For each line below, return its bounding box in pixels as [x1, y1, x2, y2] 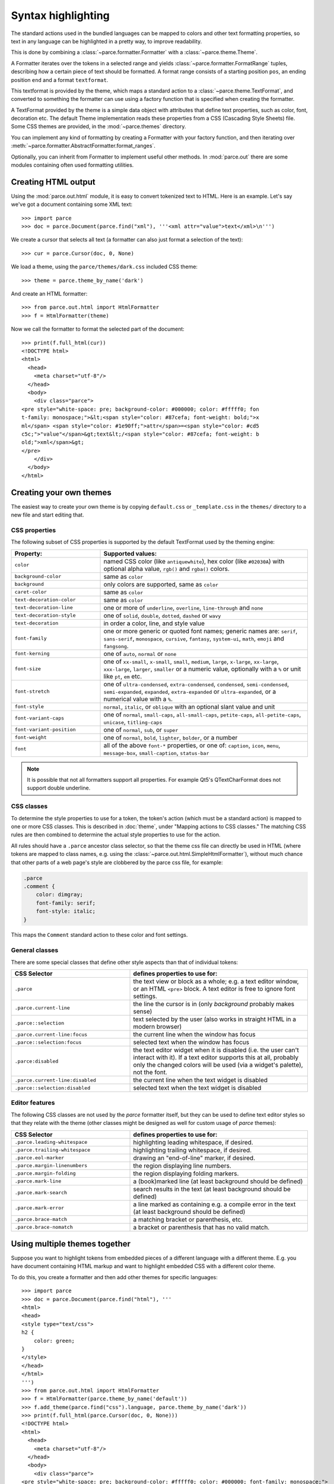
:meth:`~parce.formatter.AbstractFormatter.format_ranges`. [11, 142, 155, 150]
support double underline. [27, 784, 91, 792]
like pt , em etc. [103, 672, 142, 680]
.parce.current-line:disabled [14, 1077, 96, 1083]
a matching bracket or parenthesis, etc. [133, 1215, 243, 1223]
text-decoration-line [14, 604, 74, 611]
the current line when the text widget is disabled [133, 1076, 268, 1085]
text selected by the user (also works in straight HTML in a [133, 1015, 297, 1023]
